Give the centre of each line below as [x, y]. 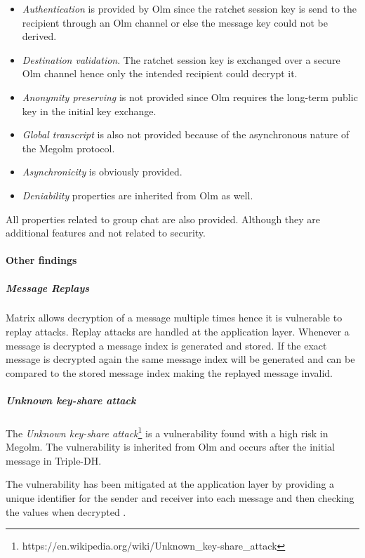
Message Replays [48, 287]
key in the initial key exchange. [89, 111]
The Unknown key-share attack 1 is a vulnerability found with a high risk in [167, 432]
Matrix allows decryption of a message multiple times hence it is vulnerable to [174, 318]
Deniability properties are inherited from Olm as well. [138, 195]
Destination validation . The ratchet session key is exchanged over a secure [181, 59]
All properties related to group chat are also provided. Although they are [163, 219]
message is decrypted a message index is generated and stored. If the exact [166, 345]
